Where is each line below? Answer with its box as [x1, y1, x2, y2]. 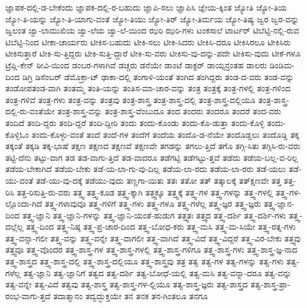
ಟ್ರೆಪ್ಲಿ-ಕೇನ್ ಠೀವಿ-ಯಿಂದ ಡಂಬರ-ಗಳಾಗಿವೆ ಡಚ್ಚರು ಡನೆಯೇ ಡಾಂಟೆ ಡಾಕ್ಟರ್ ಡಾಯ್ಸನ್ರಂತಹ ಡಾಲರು [5, 58, 267, 71]
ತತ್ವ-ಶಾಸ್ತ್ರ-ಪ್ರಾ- [250, 278, 290, 290]
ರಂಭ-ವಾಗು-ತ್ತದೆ [5, 289, 51, 302]
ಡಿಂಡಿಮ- [269, 58, 295, 71]
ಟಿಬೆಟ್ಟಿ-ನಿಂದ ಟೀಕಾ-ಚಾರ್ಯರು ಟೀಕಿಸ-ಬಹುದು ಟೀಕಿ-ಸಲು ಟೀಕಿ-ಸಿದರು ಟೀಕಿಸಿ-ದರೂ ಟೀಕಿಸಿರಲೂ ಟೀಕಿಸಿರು [5, 35, 291, 48]
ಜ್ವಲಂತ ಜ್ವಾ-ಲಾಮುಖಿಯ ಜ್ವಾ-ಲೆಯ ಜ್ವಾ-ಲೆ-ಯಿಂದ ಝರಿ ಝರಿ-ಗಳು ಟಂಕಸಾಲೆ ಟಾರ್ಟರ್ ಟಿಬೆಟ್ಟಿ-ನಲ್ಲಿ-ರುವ [5, 24, 299, 37]
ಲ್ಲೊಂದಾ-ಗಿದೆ [5, 197, 43, 210]
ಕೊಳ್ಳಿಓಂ [5, 128, 29, 140]
